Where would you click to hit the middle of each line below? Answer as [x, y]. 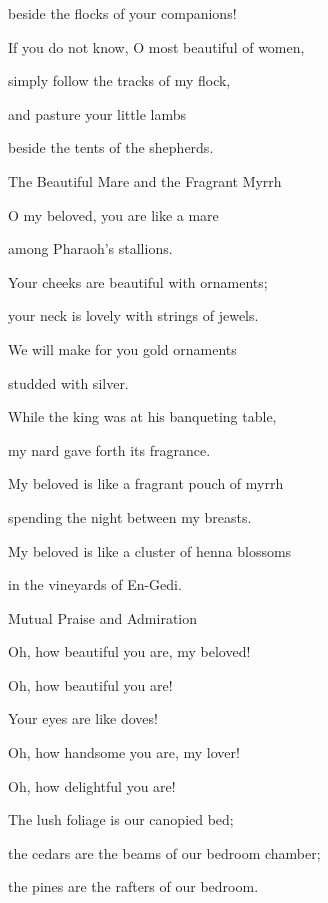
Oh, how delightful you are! [92, 785]
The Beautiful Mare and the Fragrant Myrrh [145, 180]
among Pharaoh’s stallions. [90, 248]
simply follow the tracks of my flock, [119, 80]
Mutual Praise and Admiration [102, 617]
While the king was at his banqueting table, [142, 416]
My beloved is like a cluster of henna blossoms [150, 550]
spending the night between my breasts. [130, 516]
